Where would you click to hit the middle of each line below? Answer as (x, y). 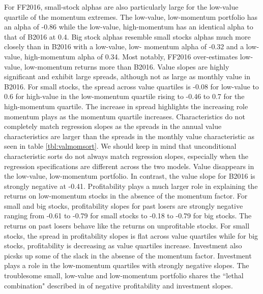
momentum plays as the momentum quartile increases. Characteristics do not (125, 116)
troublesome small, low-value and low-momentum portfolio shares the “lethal (124, 275)
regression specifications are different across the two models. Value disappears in (129, 166)
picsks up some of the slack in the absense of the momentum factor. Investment (128, 255)
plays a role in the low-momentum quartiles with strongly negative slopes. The (127, 265)
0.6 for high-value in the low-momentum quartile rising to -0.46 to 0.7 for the (124, 96)
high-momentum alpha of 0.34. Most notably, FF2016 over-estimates (131, 56)
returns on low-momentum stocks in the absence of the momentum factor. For (126, 196)
